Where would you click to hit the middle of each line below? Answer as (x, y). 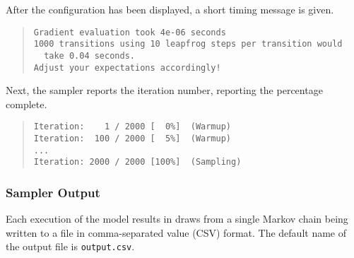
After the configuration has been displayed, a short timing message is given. (170, 9)
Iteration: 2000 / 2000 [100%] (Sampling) (137, 162)
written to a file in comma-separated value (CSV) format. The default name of (176, 232)
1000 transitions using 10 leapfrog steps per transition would (188, 44)
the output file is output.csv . (70, 246)
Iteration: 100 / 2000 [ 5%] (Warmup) (132, 139)
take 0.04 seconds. (89, 55)
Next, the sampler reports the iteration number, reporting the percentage (164, 90)
